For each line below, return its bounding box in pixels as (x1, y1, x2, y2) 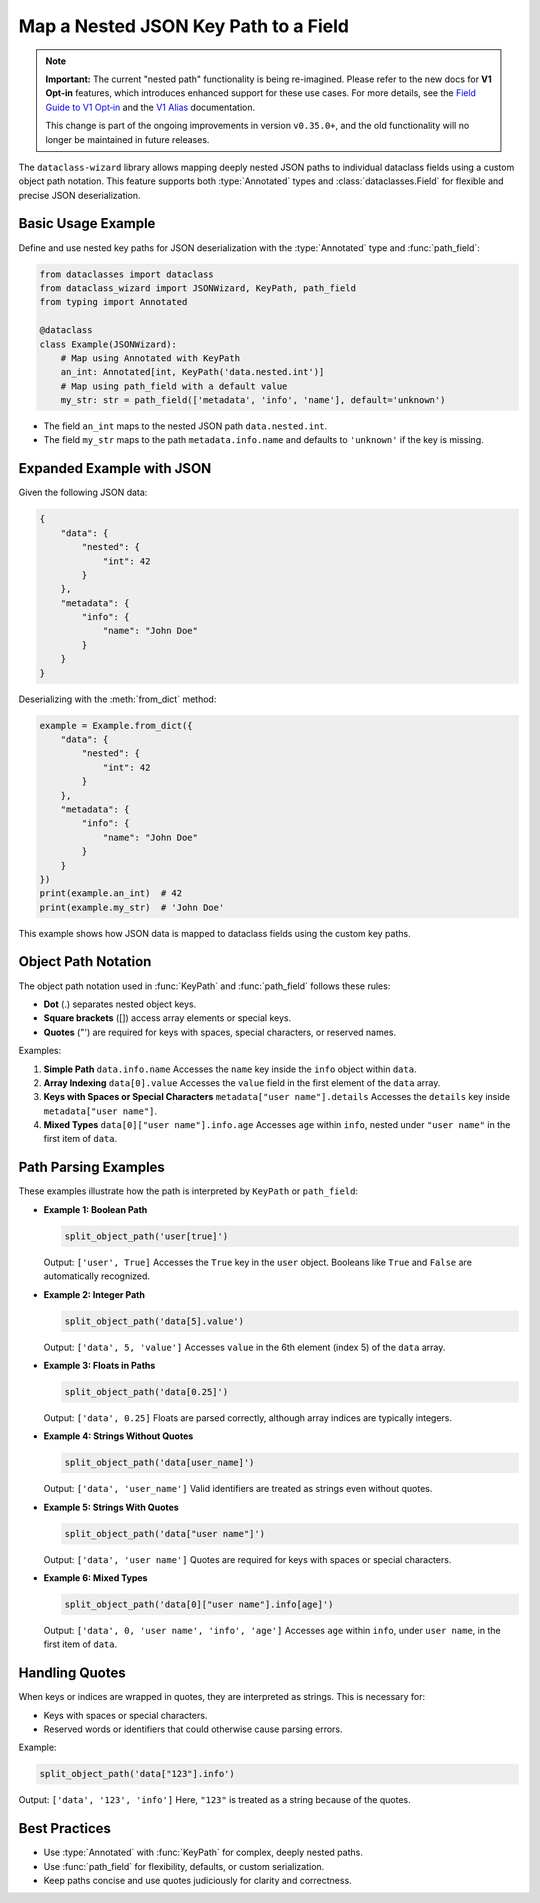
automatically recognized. (43, 1270, 150, 1282)
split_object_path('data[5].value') (64, 1315, 245, 1327)
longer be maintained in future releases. (45, 133, 210, 145)
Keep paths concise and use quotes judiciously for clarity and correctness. (43, 1875, 352, 1887)
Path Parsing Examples (18, 1159, 165, 1176)
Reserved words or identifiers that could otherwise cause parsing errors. (43, 1723, 344, 1735)
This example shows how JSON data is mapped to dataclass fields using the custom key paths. (18, 927, 411, 939)
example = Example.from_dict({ (39, 720, 194, 731)
